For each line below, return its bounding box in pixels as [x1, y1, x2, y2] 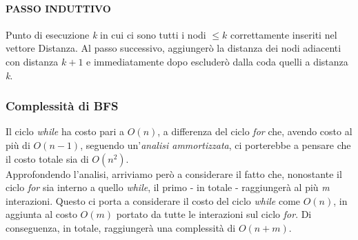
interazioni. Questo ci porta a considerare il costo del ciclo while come [6, 193, 301, 208]
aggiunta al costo [6, 207, 77, 221]
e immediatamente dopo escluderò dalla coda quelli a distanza [86, 54, 348, 68]
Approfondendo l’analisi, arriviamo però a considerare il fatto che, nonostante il [6, 166, 342, 181]
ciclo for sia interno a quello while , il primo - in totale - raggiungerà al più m [6, 180, 330, 194]
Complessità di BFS [6, 97, 119, 114]
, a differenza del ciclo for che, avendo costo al [157, 124, 352, 139]
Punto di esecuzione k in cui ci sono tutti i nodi [6, 27, 206, 41]
